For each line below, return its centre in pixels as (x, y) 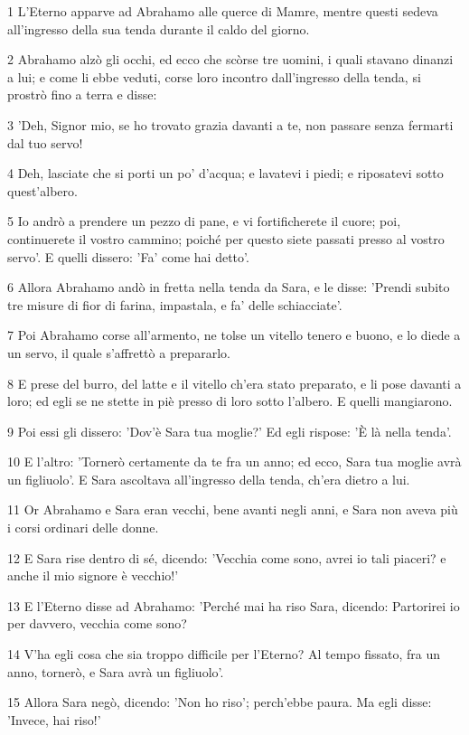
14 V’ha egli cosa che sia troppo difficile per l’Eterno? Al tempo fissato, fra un (224, 654)
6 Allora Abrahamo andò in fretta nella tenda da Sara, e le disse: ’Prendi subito (229, 287)
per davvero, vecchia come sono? (97, 623)
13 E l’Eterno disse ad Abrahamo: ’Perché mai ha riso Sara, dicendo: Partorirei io (234, 605)
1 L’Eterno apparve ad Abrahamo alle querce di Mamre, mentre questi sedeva (223, 11)
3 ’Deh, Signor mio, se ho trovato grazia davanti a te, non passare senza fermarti (230, 124)
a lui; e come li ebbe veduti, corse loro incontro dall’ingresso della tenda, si (214, 76)
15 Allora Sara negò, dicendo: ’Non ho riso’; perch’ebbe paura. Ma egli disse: (220, 702)
